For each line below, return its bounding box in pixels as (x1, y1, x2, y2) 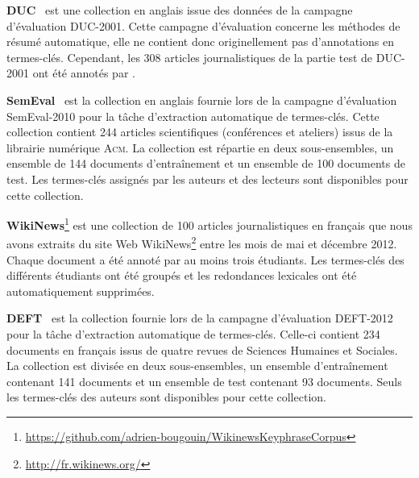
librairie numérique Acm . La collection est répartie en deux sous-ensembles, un (6, 139, 394, 156)
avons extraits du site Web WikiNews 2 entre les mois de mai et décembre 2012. (6, 233, 397, 252)
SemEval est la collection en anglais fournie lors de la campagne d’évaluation (6, 91, 397, 108)
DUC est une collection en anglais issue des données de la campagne (6, 2, 353, 18)
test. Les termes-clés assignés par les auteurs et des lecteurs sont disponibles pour (6, 170, 409, 187)
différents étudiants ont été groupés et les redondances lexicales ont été (6, 267, 357, 284)
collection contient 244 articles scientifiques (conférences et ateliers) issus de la (6, 123, 393, 140)
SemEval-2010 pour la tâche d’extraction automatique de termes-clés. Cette (6, 107, 380, 124)
